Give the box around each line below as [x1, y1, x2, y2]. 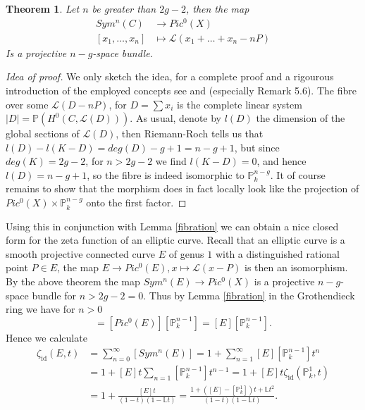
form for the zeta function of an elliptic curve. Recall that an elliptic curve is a [6, 232, 345, 247]
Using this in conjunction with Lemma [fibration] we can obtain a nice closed [6, 218, 339, 233]
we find [155, 154, 187, 168]
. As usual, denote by [130, 111, 221, 125]
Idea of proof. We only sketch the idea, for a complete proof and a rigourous [6, 69, 334, 84]
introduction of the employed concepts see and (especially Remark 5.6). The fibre [6, 82, 357, 97]
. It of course [270, 167, 326, 182]
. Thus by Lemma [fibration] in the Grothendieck [143, 287, 355, 302]
